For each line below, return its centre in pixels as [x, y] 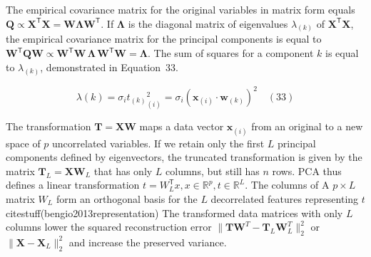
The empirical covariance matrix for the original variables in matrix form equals [181, 9]
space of [23, 143]
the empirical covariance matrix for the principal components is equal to [164, 39]
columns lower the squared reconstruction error [109, 227]
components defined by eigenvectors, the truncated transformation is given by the [184, 157]
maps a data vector [182, 126]
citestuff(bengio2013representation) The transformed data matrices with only [174, 213]
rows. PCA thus [307, 171]
